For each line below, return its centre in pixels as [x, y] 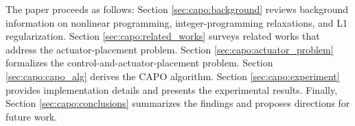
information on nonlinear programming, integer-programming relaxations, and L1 [177, 22]
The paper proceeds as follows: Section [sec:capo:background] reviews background [177, 9]
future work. [32, 116]
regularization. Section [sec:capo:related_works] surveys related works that [163, 36]
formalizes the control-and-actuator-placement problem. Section [139, 63]
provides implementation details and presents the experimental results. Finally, [172, 89]
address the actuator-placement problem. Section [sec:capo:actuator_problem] [170, 49]
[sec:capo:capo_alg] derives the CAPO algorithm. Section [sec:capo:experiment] [173, 76]
